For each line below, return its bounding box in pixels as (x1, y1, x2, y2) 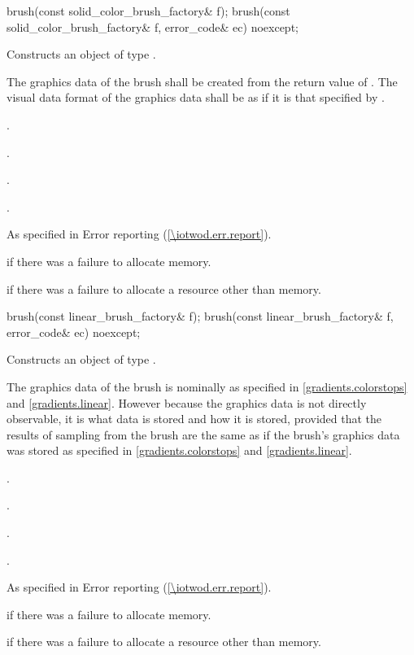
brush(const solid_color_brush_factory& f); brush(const (7, 2, 290, 19)
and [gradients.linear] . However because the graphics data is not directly (7, 394, 367, 411)
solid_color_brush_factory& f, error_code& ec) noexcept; (7, 18, 299, 35)
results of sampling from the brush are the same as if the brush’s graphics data (7, 426, 400, 443)
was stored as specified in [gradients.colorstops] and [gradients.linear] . (7, 442, 352, 459)
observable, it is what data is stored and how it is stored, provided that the (7, 410, 382, 427)
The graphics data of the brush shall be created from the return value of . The (7, 72, 398, 90)
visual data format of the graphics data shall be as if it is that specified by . (7, 89, 385, 106)
